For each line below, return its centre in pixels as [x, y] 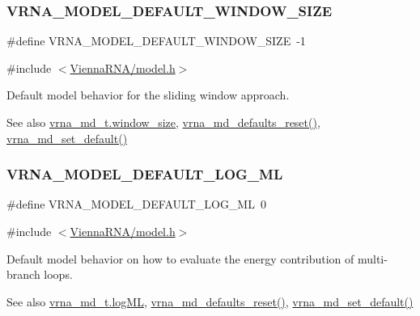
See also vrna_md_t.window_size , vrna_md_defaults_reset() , [163, 122]
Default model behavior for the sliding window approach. [148, 95]
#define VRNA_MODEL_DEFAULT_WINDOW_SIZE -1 [156, 41]
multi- [372, 258]
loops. [58, 274]
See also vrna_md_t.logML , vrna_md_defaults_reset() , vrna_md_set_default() [210, 301]
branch [23, 274]
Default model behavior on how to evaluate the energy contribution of [180, 258]
